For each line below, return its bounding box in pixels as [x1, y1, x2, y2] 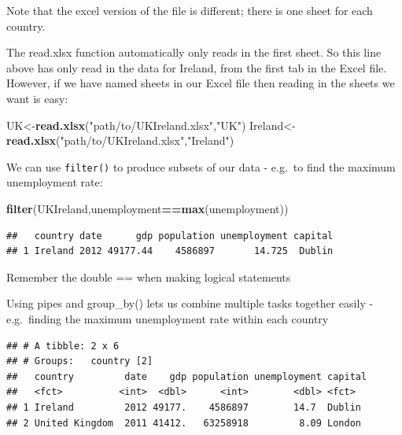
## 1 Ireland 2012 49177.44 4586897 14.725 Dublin [6, 245, 334, 257]
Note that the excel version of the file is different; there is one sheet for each [6, 2, 373, 18]
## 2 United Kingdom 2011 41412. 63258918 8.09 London [6, 417, 362, 429]
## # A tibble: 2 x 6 [6, 340, 120, 352]
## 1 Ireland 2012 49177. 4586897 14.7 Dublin [6, 401, 362, 413]
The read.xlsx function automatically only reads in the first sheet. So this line [6, 44, 382, 61]
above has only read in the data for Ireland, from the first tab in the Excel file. [6, 59, 387, 76]
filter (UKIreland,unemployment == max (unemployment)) [6, 201, 289, 216]
